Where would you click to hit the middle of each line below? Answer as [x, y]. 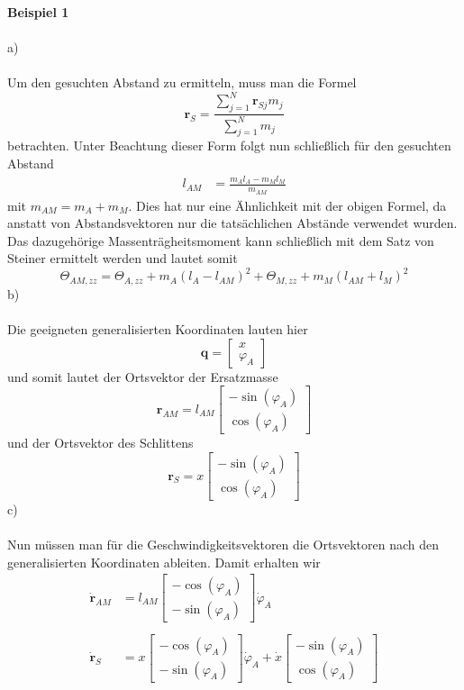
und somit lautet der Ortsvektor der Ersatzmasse [143, 376]
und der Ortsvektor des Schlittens [100, 443]
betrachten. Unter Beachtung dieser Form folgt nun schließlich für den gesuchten [229, 145]
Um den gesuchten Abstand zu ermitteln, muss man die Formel [182, 82]
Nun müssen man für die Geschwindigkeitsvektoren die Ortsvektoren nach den [223, 545]
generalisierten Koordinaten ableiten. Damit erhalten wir [164, 562]
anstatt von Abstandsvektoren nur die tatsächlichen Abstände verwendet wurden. [232, 223]
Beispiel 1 [38, 12]
